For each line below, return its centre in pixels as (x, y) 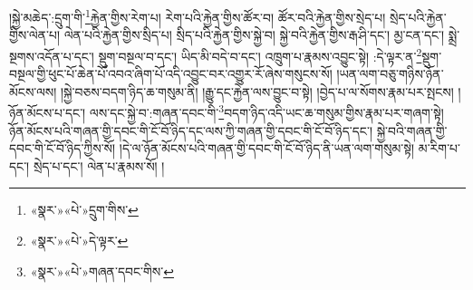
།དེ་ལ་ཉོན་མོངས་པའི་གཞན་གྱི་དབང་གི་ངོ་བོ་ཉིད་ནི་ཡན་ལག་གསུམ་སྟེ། (267, 148)
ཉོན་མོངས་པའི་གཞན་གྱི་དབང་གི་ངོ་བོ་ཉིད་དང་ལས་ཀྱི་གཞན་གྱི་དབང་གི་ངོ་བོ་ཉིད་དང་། (191, 130)
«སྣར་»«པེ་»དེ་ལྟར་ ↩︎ (79, 240)
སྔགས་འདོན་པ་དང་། (52, 56)
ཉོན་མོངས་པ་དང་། (48, 112)
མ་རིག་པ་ (439, 148)
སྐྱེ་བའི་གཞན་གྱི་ (412, 130)
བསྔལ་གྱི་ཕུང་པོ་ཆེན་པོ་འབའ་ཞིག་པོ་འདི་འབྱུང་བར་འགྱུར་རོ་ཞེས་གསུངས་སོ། (171, 74)
